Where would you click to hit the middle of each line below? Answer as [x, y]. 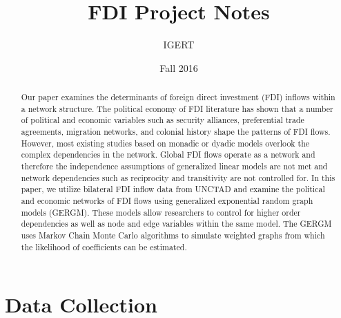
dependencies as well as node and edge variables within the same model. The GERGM [176, 224]
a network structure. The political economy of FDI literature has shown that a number [177, 108]
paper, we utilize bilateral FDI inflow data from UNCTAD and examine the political [173, 189]
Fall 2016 [179, 67]
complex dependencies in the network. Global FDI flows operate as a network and [168, 155]
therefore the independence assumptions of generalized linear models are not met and [174, 166]
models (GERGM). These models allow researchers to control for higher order [161, 212]
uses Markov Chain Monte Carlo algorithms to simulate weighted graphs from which [173, 235]
